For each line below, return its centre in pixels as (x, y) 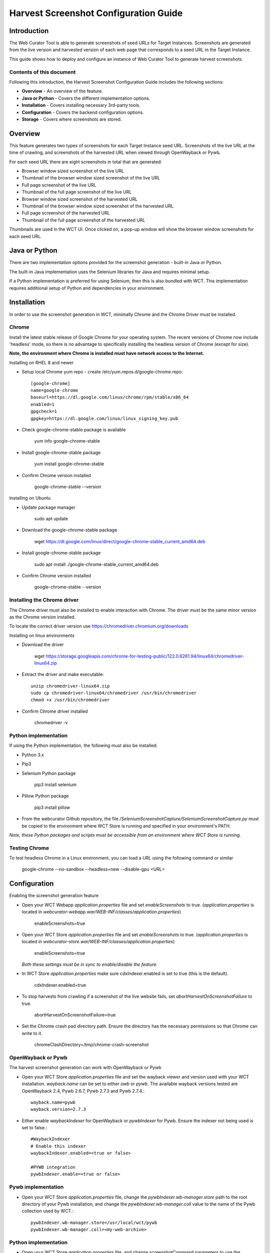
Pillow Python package (45, 796)
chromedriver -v (51, 723)
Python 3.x (33, 755)
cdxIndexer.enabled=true (60, 985)
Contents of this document (42, 72)
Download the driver (43, 645)
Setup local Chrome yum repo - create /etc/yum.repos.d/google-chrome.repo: (102, 372)
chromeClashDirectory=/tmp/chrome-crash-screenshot (91, 1045)
